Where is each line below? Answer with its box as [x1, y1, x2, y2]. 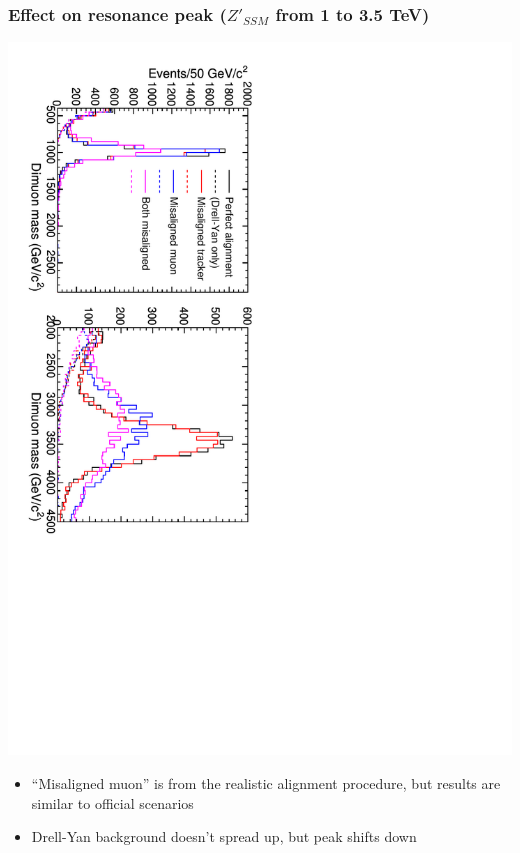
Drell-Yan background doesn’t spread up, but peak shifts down [31, 826, 417, 847]
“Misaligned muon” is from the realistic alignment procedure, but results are [31, 772, 501, 793]
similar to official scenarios [31, 792, 194, 813]
